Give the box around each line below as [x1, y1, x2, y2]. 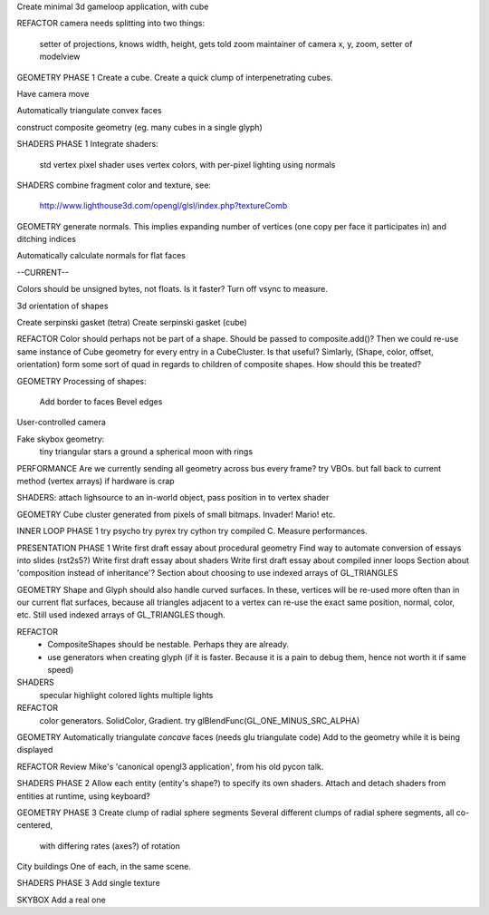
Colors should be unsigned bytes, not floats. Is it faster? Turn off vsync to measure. [16, 284, 328, 295]
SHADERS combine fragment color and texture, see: [16, 180, 212, 190]
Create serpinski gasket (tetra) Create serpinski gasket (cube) [16, 317, 248, 328]
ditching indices [16, 234, 77, 245]
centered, [16, 820, 53, 831]
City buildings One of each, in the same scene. [16, 861, 192, 872]
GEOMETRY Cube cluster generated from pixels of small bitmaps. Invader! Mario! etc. [16, 509, 336, 520]
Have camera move [16, 88, 90, 99]
